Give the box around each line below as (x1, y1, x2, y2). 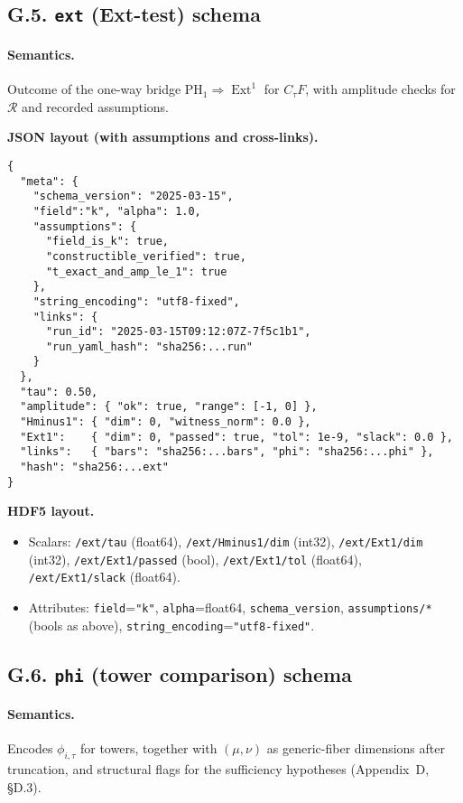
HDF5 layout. (7, 501, 95, 520)
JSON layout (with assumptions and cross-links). (7, 127, 319, 146)
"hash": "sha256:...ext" (20, 461, 169, 474)
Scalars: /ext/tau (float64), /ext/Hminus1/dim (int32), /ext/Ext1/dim (28, 531, 423, 550)
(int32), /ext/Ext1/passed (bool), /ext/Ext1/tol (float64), (28, 549, 362, 568)
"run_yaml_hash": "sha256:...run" (45, 340, 254, 353)
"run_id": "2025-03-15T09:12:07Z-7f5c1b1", (45, 325, 311, 339)
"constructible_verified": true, (45, 249, 246, 263)
